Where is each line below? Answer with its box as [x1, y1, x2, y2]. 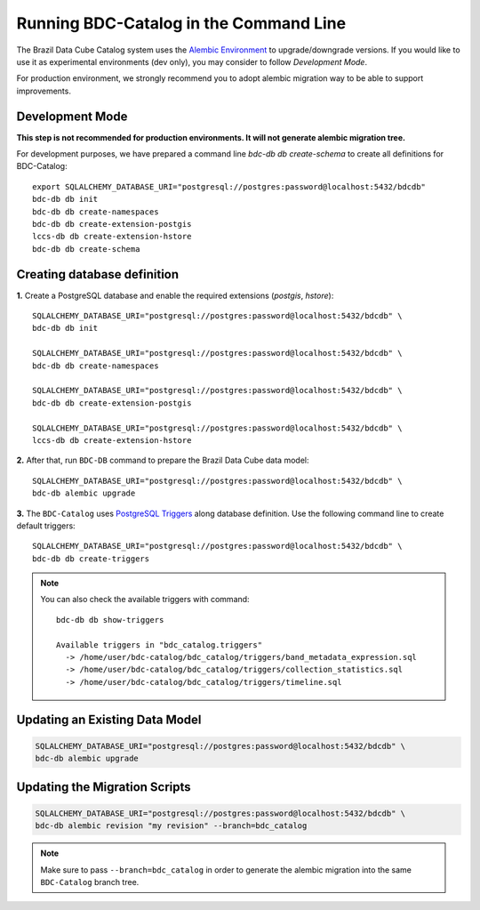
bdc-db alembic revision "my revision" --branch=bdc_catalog [35, 821, 308, 831]
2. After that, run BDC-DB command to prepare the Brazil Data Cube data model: [16, 455, 309, 466]
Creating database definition [16, 267, 180, 282]
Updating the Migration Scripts [16, 779, 191, 794]
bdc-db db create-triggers [32, 553, 150, 564]
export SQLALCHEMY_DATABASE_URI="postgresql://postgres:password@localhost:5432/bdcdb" [32, 181, 427, 191]
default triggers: [16, 520, 76, 531]
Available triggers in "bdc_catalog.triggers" [56, 640, 262, 649]
